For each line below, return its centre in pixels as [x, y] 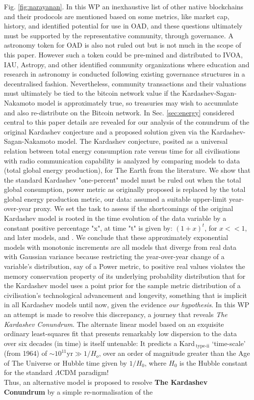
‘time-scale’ [229, 343]
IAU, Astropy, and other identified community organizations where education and [127, 64]
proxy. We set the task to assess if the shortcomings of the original [133, 208]
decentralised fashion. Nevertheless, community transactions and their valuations [125, 83]
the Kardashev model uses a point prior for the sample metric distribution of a [122, 285]
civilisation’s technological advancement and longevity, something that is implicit [126, 295]
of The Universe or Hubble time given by [65, 362]
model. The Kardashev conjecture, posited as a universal [142, 141]
